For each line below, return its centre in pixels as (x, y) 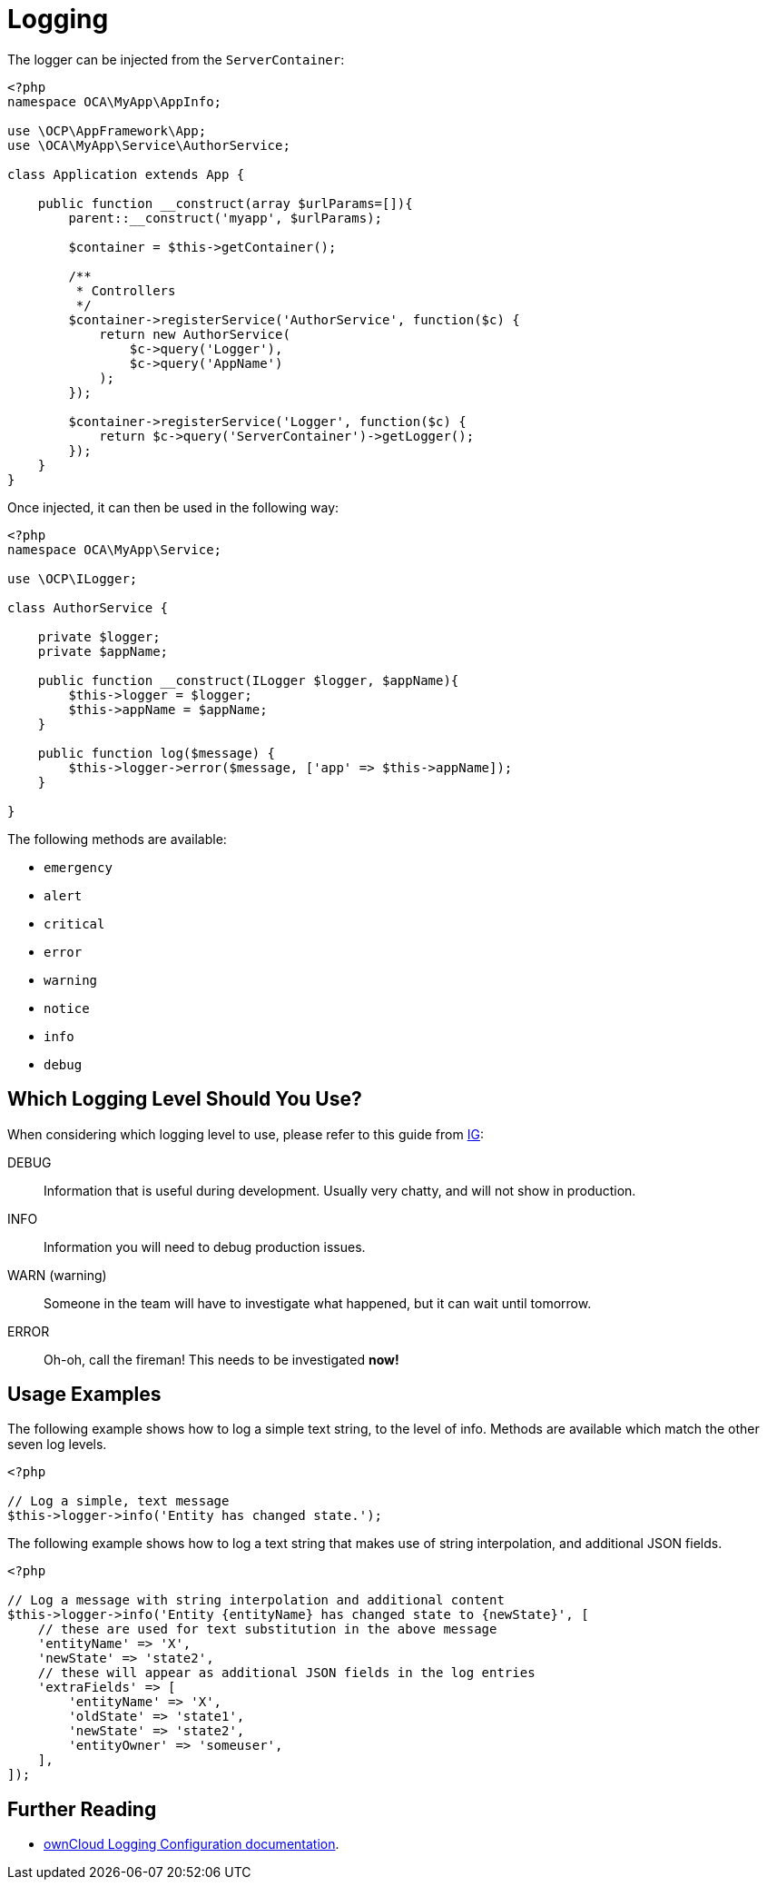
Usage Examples (84, 1395)
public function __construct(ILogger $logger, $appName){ (248, 680)
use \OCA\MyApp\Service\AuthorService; (149, 145)
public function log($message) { (157, 753)
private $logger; (99, 636)
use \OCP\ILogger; (73, 578)
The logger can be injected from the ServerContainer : (176, 59)
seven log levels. (57, 1445)
